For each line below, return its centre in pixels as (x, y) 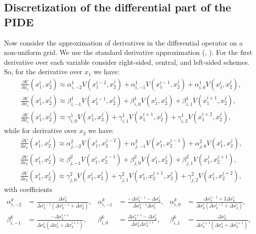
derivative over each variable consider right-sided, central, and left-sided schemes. (127, 62)
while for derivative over (41, 130)
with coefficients (28, 189)
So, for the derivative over (43, 71)
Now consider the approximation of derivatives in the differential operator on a (124, 42)
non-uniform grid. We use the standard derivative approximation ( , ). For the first (128, 52)
